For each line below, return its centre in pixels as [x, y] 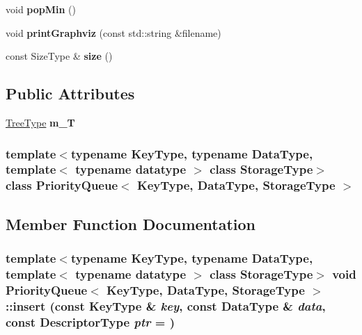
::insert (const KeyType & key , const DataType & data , [166, 305]
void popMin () [41, 9]
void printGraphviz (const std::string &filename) [113, 32]
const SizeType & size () [59, 56]
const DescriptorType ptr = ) [90, 321]
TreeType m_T [40, 122]
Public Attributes [70, 93]
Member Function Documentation [131, 223]
